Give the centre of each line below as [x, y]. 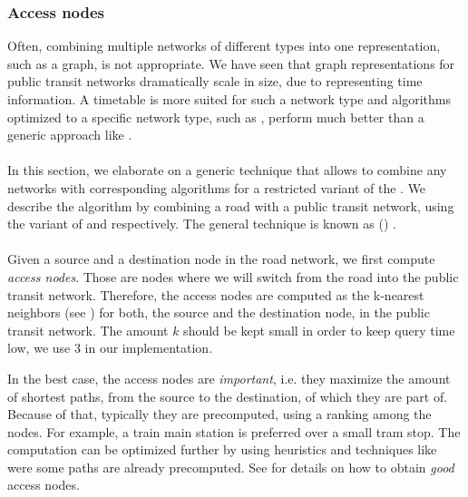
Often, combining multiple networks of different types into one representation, [224, 46]
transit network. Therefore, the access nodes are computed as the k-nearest [216, 294]
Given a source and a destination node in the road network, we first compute [221, 259]
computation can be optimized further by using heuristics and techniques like [222, 449]
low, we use [39, 348]
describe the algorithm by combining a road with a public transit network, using [231, 205]
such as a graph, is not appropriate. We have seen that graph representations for [231, 63]
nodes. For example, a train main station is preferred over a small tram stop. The [234, 431]
